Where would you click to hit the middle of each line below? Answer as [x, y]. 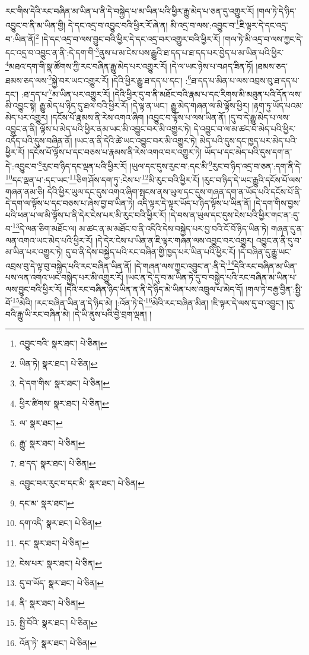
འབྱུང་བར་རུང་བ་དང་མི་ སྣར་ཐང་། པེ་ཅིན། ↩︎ [82, 483]
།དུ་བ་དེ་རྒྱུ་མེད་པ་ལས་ [259, 117]
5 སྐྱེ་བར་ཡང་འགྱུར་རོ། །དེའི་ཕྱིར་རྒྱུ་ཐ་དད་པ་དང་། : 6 [120, 79]
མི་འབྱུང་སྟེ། [21, 106]
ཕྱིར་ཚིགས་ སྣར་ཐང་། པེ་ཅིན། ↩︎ [64, 403]
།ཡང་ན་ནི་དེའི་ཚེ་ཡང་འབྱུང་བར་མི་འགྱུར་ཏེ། [136, 140]
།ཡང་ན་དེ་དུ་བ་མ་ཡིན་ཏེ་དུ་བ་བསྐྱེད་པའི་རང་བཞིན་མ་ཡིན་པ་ [211, 277]
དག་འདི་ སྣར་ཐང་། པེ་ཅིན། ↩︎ [60, 523]
